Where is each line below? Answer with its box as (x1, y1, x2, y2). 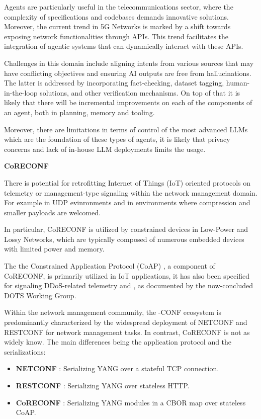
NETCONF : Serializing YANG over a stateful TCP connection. (16, 363, 219, 374)
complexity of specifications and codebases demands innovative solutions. (4, 11, 229, 22)
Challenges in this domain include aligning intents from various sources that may (4, 57, 254, 68)
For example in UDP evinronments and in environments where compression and (4, 197, 250, 208)
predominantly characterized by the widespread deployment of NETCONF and (4, 317, 247, 327)
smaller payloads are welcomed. (4, 207, 101, 217)
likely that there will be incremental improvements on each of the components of (4, 97, 252, 108)
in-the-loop (4, 87, 38, 98)
